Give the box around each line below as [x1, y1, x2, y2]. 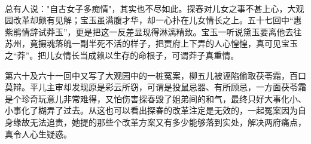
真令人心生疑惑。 [5, 127, 72, 140]
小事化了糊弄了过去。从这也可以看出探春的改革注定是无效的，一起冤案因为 [5, 104, 298, 117]
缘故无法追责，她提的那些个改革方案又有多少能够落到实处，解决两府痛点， [13, 115, 306, 128]
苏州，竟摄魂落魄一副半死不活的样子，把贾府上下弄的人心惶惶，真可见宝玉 [5, 37, 298, 50]
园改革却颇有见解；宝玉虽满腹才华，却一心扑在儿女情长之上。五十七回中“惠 [5, 14, 302, 26]
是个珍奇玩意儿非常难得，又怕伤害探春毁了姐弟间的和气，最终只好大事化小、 [5, 92, 306, 105]
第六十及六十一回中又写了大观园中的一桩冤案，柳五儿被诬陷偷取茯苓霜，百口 [5, 69, 306, 81]
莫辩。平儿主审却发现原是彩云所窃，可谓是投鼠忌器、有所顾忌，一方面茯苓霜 [5, 81, 306, 93]
